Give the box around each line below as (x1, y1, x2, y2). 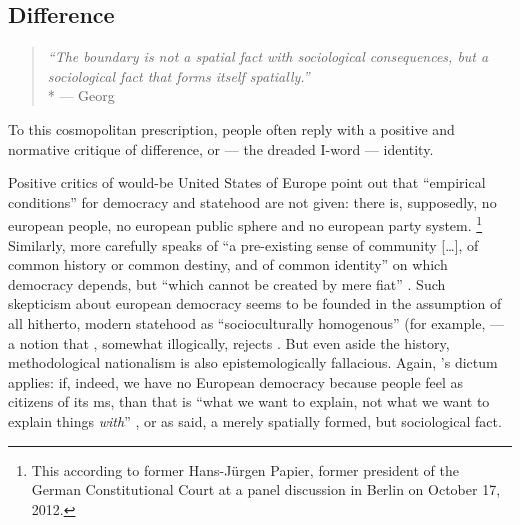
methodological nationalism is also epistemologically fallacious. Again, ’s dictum (8, 352, 498, 373)
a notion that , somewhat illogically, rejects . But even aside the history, (8, 332, 450, 353)
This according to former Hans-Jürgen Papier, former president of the (31, 459, 459, 480)
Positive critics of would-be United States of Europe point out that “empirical (8, 172, 486, 193)
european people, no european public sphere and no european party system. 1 (8, 212, 483, 236)
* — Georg (47, 85, 115, 106)
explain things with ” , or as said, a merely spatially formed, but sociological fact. (8, 410, 502, 431)
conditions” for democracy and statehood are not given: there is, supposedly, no (8, 191, 497, 212)
